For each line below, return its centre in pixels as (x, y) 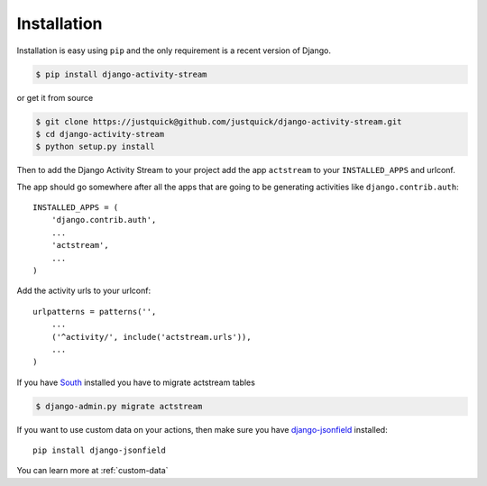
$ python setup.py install (95, 147)
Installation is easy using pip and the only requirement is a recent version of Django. (174, 50)
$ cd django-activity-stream (100, 134)
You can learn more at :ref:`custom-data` (92, 471)
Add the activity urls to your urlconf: (84, 291)
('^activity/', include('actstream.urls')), (151, 337)
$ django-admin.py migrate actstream (119, 406)
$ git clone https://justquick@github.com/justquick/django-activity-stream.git (219, 121)
